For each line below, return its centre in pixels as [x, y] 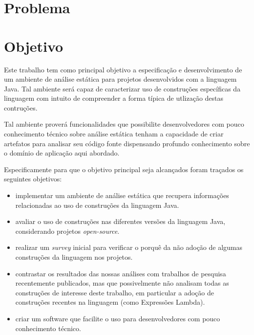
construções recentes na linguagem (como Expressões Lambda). [110, 302]
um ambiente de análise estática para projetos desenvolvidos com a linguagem [120, 79]
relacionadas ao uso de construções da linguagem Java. [97, 205]
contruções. [21, 107]
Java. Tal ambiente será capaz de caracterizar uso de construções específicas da [122, 88]
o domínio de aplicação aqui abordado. [62, 153]
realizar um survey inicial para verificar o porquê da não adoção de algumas [129, 247]
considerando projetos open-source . [67, 231]
